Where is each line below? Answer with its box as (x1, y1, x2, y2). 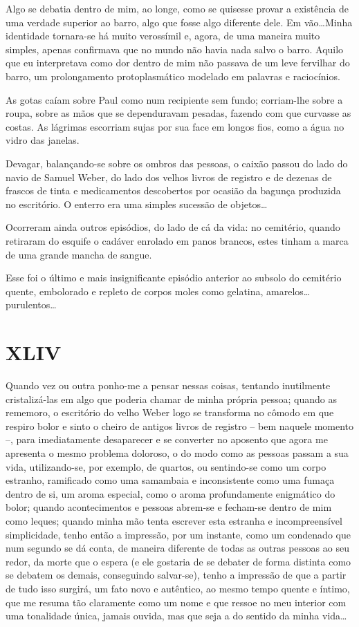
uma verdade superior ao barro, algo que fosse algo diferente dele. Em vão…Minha (6, 15, 353, 29)
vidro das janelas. (6, 133, 80, 147)
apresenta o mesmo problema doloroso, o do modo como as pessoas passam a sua (6, 445, 349, 460)
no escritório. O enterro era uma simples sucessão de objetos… (6, 196, 268, 211)
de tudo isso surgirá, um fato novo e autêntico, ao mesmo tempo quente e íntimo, (6, 581, 350, 595)
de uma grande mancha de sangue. (6, 247, 152, 261)
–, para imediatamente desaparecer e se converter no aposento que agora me (6, 432, 328, 447)
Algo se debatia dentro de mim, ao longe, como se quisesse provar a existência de (6, 1, 349, 15)
